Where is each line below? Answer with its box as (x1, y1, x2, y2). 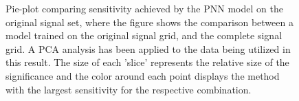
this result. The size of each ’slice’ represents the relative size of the (5, 55, 289, 69)
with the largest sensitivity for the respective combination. (5, 82, 252, 96)
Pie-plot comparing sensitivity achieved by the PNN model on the (5, 1, 283, 15)
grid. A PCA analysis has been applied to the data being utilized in (5, 41, 291, 56)
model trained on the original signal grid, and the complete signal (5, 28, 283, 43)
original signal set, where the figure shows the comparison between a (5, 14, 294, 29)
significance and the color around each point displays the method (5, 68, 280, 82)
